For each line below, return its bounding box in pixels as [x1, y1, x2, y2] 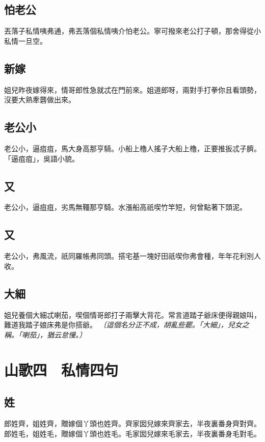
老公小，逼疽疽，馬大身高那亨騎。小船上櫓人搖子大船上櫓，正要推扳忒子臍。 [4, 143, 261, 153]
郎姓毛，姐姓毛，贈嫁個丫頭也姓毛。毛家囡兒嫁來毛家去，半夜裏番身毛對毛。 [4, 428, 261, 438]
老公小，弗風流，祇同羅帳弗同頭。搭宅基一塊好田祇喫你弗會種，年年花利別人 [4, 251, 261, 261]
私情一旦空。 [4, 35, 47, 46]
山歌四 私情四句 [4, 359, 119, 380]
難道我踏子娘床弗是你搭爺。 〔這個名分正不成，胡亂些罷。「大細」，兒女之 [4, 319, 249, 330]
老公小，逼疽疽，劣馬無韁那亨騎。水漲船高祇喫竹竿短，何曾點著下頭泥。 [4, 202, 247, 212]
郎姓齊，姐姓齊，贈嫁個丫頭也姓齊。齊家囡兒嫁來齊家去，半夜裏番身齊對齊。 [4, 418, 261, 428]
